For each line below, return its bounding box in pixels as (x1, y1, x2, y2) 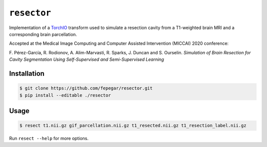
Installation (9, 69, 44, 77)
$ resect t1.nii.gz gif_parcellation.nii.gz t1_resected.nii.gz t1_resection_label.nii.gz (19, 123, 247, 128)
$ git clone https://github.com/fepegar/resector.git (19, 85, 153, 91)
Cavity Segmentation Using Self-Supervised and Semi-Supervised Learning (9, 57, 164, 63)
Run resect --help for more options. (9, 136, 89, 142)
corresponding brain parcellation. (9, 31, 77, 37)
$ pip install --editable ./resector (19, 92, 111, 98)
